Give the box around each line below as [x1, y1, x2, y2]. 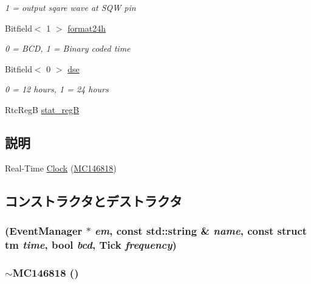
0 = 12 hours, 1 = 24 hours [5, 83, 109, 95]
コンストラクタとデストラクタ [5, 191, 182, 210]
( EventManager [5, 223, 83, 238]
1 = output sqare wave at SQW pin [5, 1, 136, 13]
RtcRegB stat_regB [5, 103, 80, 116]
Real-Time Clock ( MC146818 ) [5, 161, 117, 174]
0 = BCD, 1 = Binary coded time [5, 42, 131, 55]
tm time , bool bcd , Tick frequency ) [5, 237, 177, 252]
